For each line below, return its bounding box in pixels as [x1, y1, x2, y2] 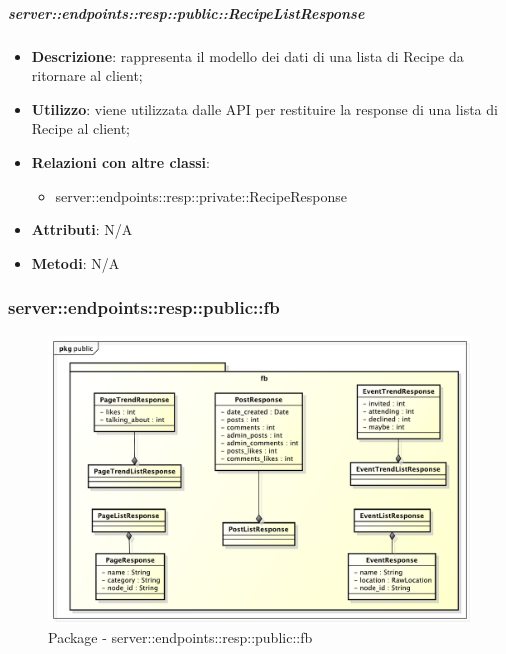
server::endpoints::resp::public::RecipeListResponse [8, 2, 365, 23]
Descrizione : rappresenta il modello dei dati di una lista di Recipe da [31, 45, 464, 66]
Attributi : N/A [31, 219, 133, 240]
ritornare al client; [31, 65, 143, 86]
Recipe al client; [31, 118, 130, 139]
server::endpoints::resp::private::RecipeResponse [55, 185, 348, 206]
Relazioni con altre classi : [31, 151, 210, 172]
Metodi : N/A [31, 252, 120, 273]
